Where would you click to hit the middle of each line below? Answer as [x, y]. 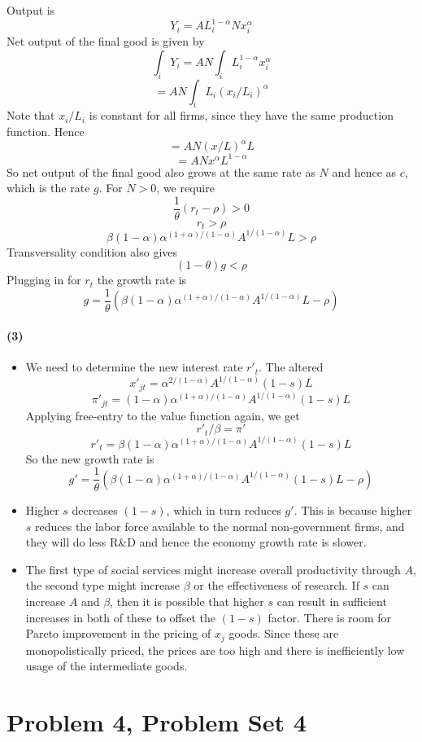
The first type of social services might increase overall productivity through [213, 569]
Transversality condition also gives [92, 251]
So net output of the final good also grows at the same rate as [161, 171]
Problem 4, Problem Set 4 [157, 721]
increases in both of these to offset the [121, 617]
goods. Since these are [284, 633]
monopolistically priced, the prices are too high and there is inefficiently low [215, 650]
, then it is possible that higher [187, 601]
